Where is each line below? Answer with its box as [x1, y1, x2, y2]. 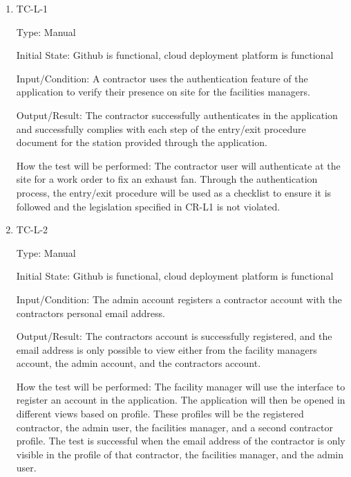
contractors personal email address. [16, 305, 165, 320]
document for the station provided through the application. [16, 135, 267, 150]
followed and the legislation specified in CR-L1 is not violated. [16, 199, 281, 213]
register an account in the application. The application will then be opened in [16, 393, 345, 407]
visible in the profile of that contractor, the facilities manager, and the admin [16, 447, 344, 461]
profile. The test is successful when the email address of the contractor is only [16, 433, 345, 448]
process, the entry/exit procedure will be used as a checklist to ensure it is [16, 185, 332, 199]
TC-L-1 [16, 1, 48, 15]
